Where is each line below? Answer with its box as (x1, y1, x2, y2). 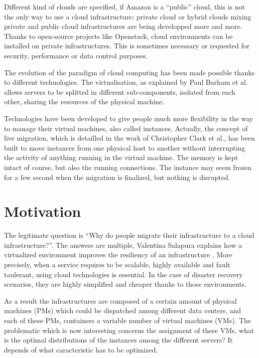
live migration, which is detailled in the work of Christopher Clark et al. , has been (4, 133, 255, 143)
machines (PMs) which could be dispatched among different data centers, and (4, 305, 241, 316)
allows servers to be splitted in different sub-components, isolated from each (4, 86, 236, 97)
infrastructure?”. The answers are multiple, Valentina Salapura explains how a (4, 239, 242, 250)
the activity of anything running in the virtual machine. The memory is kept (4, 152, 238, 163)
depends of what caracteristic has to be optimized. (4, 344, 158, 355)
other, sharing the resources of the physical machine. (4, 96, 164, 107)
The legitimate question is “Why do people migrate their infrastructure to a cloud (4, 230, 255, 240)
